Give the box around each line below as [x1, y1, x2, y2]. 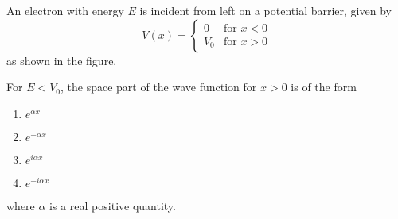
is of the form [291, 79, 357, 95]
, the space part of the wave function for [60, 79, 257, 95]
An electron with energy [6, 2, 124, 18]
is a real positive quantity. [49, 197, 176, 213]
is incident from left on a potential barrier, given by [139, 2, 392, 18]
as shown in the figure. [6, 52, 117, 68]
